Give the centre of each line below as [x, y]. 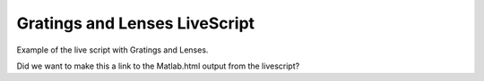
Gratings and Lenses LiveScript [136, 23]
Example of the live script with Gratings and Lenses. [112, 50]
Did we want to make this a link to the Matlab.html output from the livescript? [158, 66]
